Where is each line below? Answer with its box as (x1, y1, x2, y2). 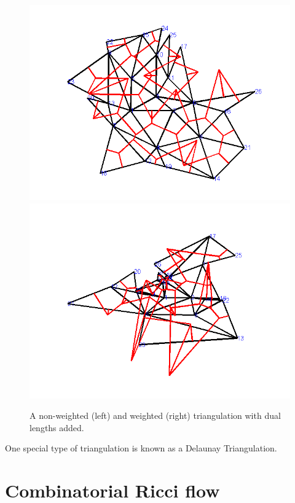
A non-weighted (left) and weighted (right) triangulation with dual (29, 409, 281, 422)
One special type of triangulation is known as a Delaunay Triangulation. (5, 442, 277, 454)
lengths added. (29, 421, 84, 434)
